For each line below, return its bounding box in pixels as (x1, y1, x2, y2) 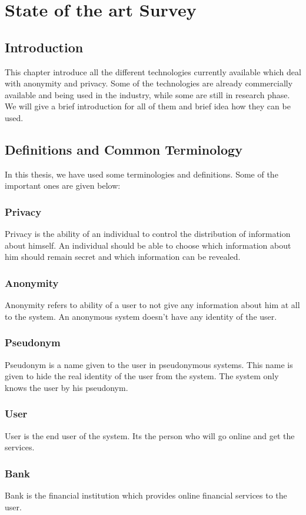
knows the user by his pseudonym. (5, 381, 128, 393)
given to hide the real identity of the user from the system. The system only (5, 370, 279, 382)
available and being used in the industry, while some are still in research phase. (5, 88, 290, 101)
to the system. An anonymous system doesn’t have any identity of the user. (5, 310, 277, 322)
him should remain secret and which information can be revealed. (5, 250, 241, 263)
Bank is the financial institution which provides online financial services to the (5, 489, 287, 501)
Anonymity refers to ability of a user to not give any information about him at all (5, 299, 300, 311)
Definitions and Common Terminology (5, 140, 242, 158)
